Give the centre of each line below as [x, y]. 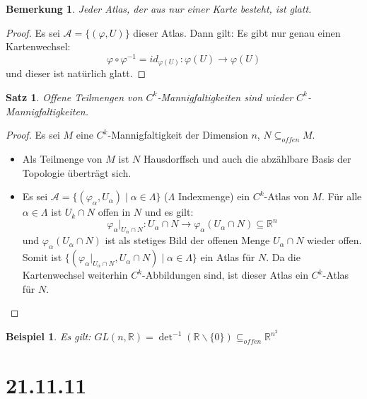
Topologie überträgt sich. [77, 172]
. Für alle [342, 196]
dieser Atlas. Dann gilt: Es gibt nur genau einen [237, 32]
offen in [114, 212]
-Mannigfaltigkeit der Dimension [178, 135]
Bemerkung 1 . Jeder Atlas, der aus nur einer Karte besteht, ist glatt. [159, 8]
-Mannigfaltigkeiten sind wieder [225, 97]
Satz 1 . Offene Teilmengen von [74, 97]
